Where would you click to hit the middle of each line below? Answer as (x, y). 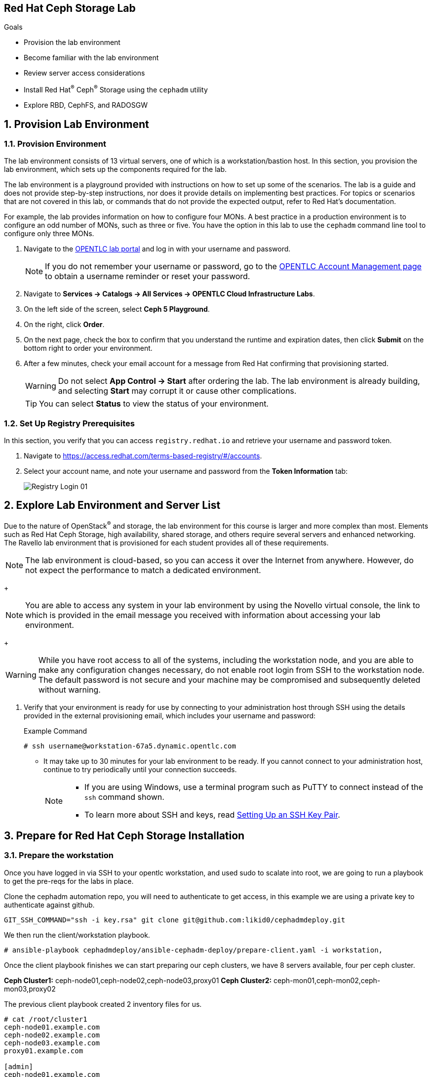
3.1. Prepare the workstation (59, 855)
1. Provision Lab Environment (77, 124)
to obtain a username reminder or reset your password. (148, 276)
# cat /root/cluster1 (46, 1019)
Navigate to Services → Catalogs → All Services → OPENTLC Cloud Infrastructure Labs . (169, 294)
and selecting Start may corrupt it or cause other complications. (177, 391)
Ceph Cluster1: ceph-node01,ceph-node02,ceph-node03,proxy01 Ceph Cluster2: (138, 980)
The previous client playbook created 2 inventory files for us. (103, 1004)
